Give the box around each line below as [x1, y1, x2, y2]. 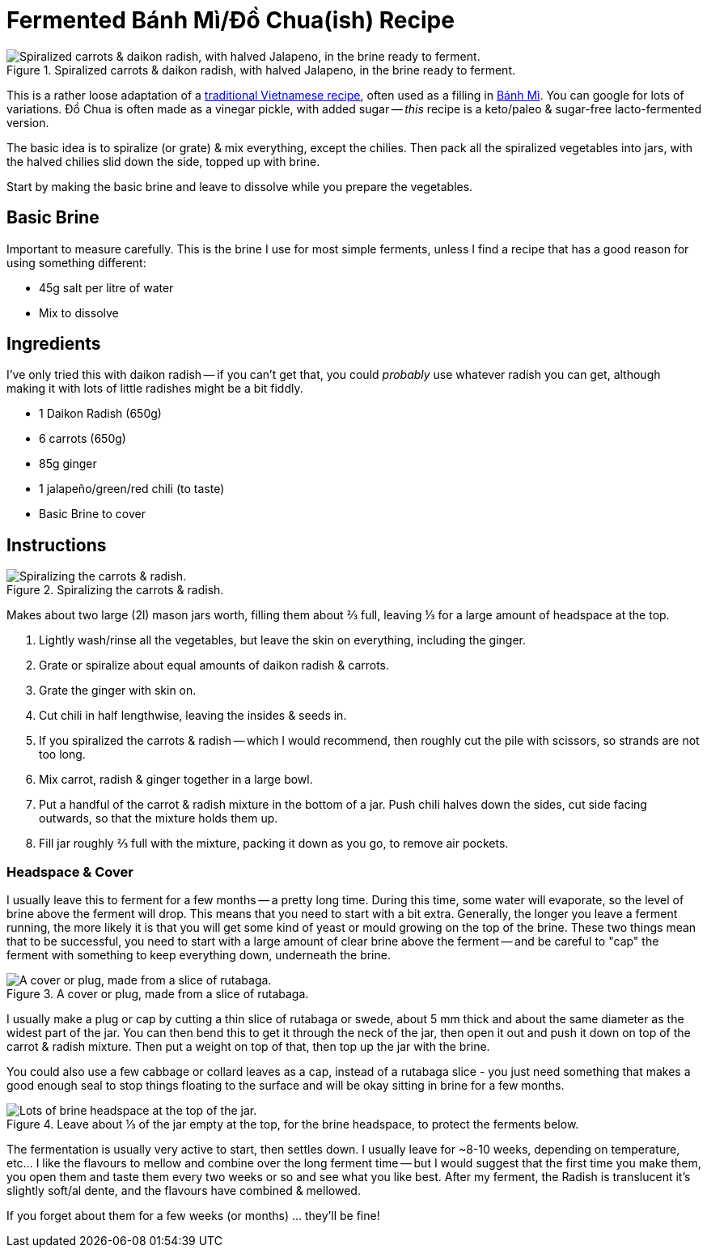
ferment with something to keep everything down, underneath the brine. [6, 948, 391, 963]
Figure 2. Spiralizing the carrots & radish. [6, 583, 224, 597]
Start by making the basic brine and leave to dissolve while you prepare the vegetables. [6, 179, 473, 193]
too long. [39, 747, 86, 762]
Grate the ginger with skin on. [39, 683, 197, 698]
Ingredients [6, 334, 101, 355]
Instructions [6, 534, 107, 555]
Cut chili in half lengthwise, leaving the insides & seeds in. [39, 708, 347, 723]
